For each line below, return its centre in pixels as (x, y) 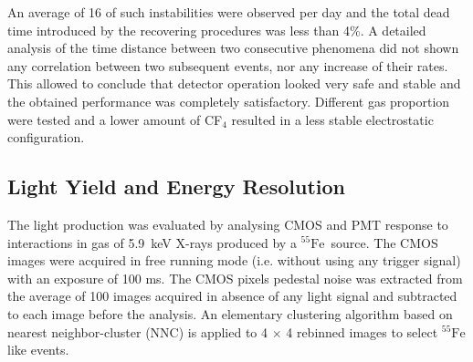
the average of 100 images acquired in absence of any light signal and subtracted (232, 296)
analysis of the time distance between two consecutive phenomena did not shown (233, 48)
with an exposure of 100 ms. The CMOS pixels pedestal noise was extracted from (235, 278)
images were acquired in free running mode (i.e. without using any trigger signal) (234, 260)
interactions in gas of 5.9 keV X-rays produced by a (152, 242)
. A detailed (393, 30)
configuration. (46, 137)
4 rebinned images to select (362, 331)
